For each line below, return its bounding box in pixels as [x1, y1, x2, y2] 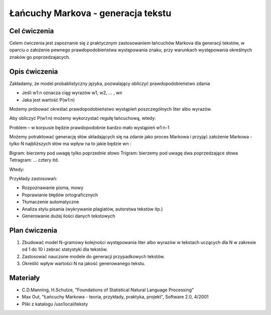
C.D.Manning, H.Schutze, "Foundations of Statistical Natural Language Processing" [22, 287, 194, 293]
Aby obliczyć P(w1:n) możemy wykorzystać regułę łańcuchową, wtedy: [9, 115, 156, 121]
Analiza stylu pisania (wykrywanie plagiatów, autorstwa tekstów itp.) [22, 206, 163, 212]
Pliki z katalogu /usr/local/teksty [22, 301, 88, 307]
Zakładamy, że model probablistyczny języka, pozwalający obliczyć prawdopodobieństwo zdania [9, 81, 210, 87]
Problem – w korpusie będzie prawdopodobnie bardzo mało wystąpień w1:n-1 [9, 124, 170, 130]
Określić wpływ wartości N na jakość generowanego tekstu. [22, 261, 146, 267]
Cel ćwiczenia [9, 27, 54, 35]
